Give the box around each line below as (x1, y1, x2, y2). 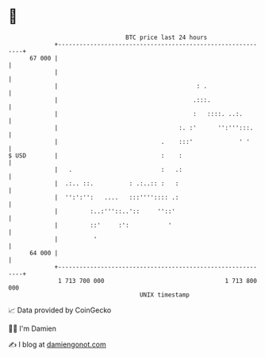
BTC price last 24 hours (125, 33, 208, 41)
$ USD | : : (8, 151, 182, 160)
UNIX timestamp (139, 290, 190, 299)
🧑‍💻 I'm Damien (8, 324, 57, 333)
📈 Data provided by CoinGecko (8, 305, 112, 315)
